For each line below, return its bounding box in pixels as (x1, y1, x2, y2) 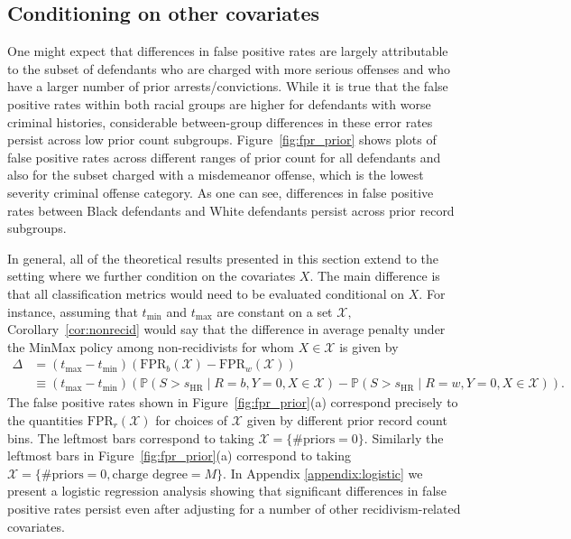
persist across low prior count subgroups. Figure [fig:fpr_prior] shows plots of (7, 130, 437, 149)
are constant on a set (216, 302, 333, 321)
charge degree (112, 468, 188, 481)
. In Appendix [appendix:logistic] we (223, 463, 423, 482)
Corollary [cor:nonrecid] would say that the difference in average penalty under (7, 320, 446, 339)
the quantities (7, 410, 84, 429)
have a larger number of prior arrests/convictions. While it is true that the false (7, 77, 448, 96)
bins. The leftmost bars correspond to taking (7, 428, 254, 447)
